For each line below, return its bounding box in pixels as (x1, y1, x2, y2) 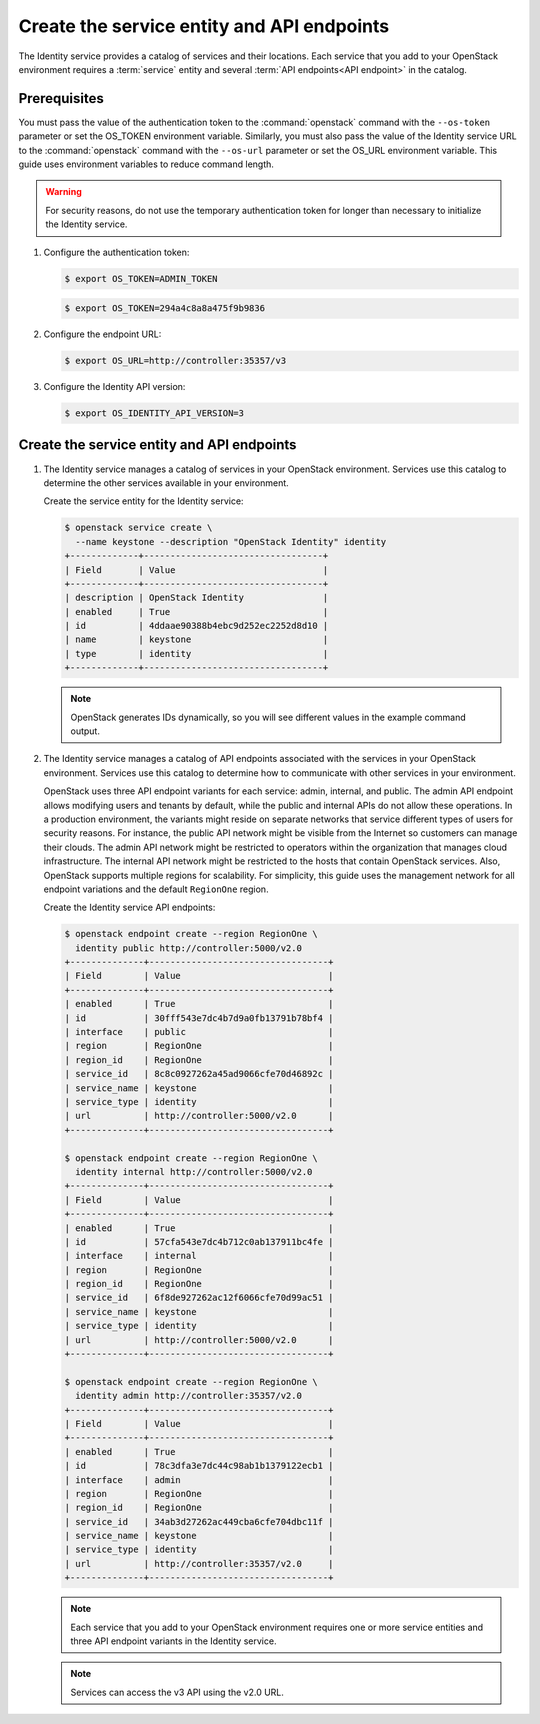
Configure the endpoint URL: (43, 328, 162, 340)
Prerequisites (18, 90, 104, 107)
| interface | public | (64, 1026, 334, 1038)
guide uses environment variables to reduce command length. (18, 158, 275, 170)
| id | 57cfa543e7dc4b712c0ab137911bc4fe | (64, 1236, 334, 1247)
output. (70, 725, 100, 737)
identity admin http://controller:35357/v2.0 (75, 1390, 302, 1402)
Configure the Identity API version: (43, 381, 186, 393)
